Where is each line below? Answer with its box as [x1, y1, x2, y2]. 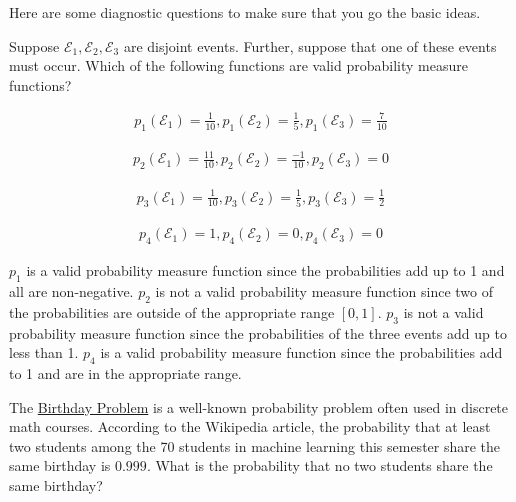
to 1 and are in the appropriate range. [9, 363, 242, 384]
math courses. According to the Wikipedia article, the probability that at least [9, 416, 491, 437]
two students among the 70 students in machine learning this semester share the [9, 435, 501, 456]
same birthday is [9, 455, 111, 476]
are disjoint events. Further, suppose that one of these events [123, 35, 497, 56]
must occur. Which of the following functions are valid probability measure [9, 55, 468, 76]
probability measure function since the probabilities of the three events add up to [9, 322, 507, 343]
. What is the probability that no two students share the [146, 455, 493, 476]
